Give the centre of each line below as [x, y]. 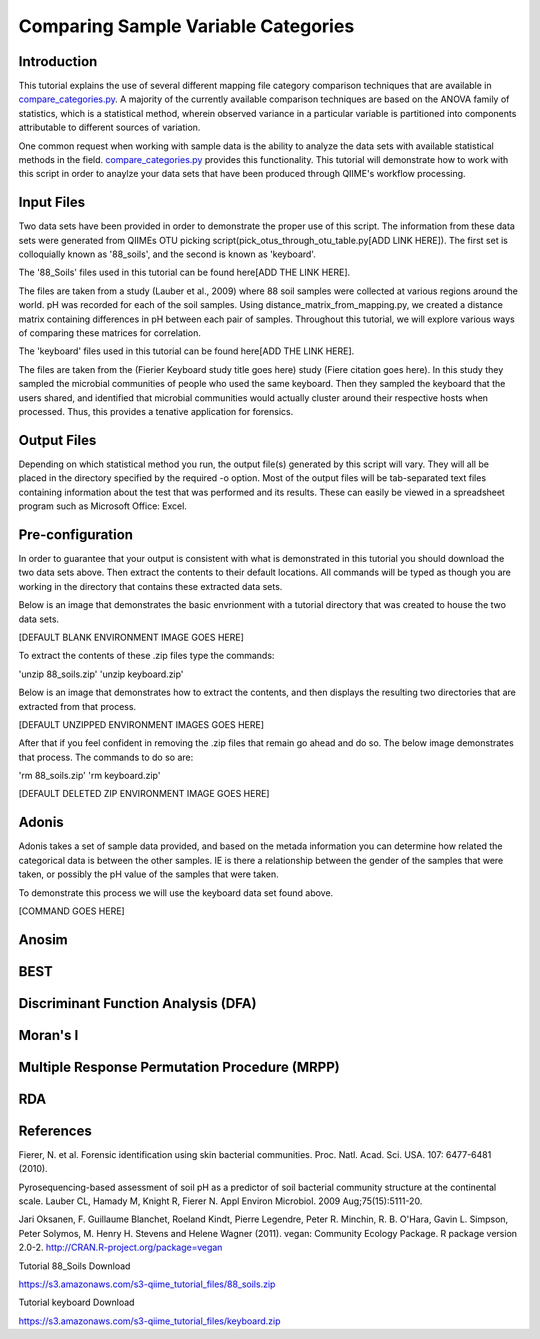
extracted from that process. [77, 706]
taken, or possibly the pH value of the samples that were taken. [148, 874]
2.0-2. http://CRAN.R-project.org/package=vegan [120, 1247]
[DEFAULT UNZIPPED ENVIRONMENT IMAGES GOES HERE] [141, 724]
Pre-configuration [76, 534]
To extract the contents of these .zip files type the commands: [146, 656]
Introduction [58, 61]
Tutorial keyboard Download [76, 1302]
